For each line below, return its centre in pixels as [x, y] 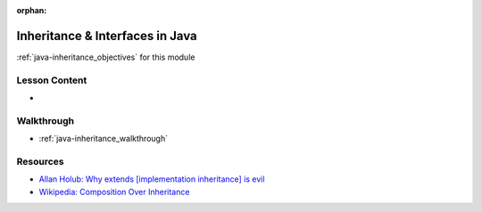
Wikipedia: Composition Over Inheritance [114, 192]
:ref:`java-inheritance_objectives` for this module [106, 57]
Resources [40, 161]
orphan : [32, 10]
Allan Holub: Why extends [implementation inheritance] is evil [152, 179]
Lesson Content [52, 80]
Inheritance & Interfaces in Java [107, 36]
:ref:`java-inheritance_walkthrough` [104, 139]
